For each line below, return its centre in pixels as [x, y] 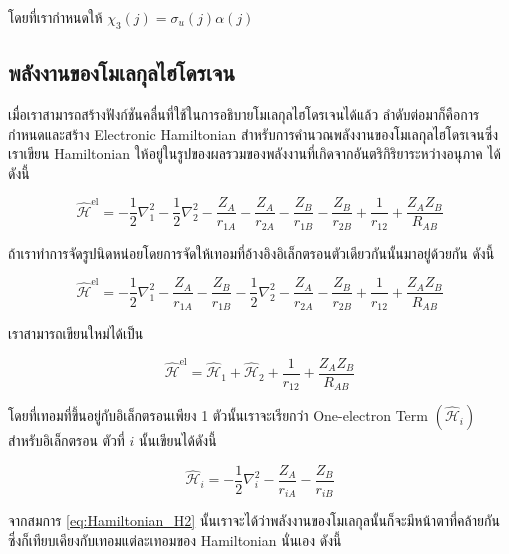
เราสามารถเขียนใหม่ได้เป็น [76, 333]
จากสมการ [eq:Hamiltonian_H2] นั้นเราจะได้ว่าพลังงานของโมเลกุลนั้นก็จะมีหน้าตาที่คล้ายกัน [254, 520]
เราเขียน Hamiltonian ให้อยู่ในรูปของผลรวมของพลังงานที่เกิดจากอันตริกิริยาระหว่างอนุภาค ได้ [254, 153]
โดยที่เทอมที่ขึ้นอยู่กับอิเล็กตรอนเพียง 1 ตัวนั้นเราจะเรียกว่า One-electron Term [218, 415]
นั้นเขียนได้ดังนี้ [178, 440]
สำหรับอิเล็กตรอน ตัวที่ [66, 440]
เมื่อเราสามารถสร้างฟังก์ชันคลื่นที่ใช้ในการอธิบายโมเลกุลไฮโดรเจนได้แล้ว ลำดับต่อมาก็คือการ [244, 114]
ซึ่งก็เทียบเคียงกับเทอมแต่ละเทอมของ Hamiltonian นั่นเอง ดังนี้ [175, 539]
